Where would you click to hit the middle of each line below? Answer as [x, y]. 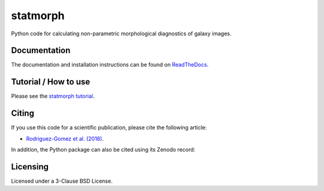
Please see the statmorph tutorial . [53, 96]
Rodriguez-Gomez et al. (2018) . [65, 138]
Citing [22, 113]
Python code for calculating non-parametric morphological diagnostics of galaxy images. [121, 34]
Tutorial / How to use [51, 82]
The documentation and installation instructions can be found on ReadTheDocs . [110, 65]
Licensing [30, 167]
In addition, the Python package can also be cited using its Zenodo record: [103, 150]
